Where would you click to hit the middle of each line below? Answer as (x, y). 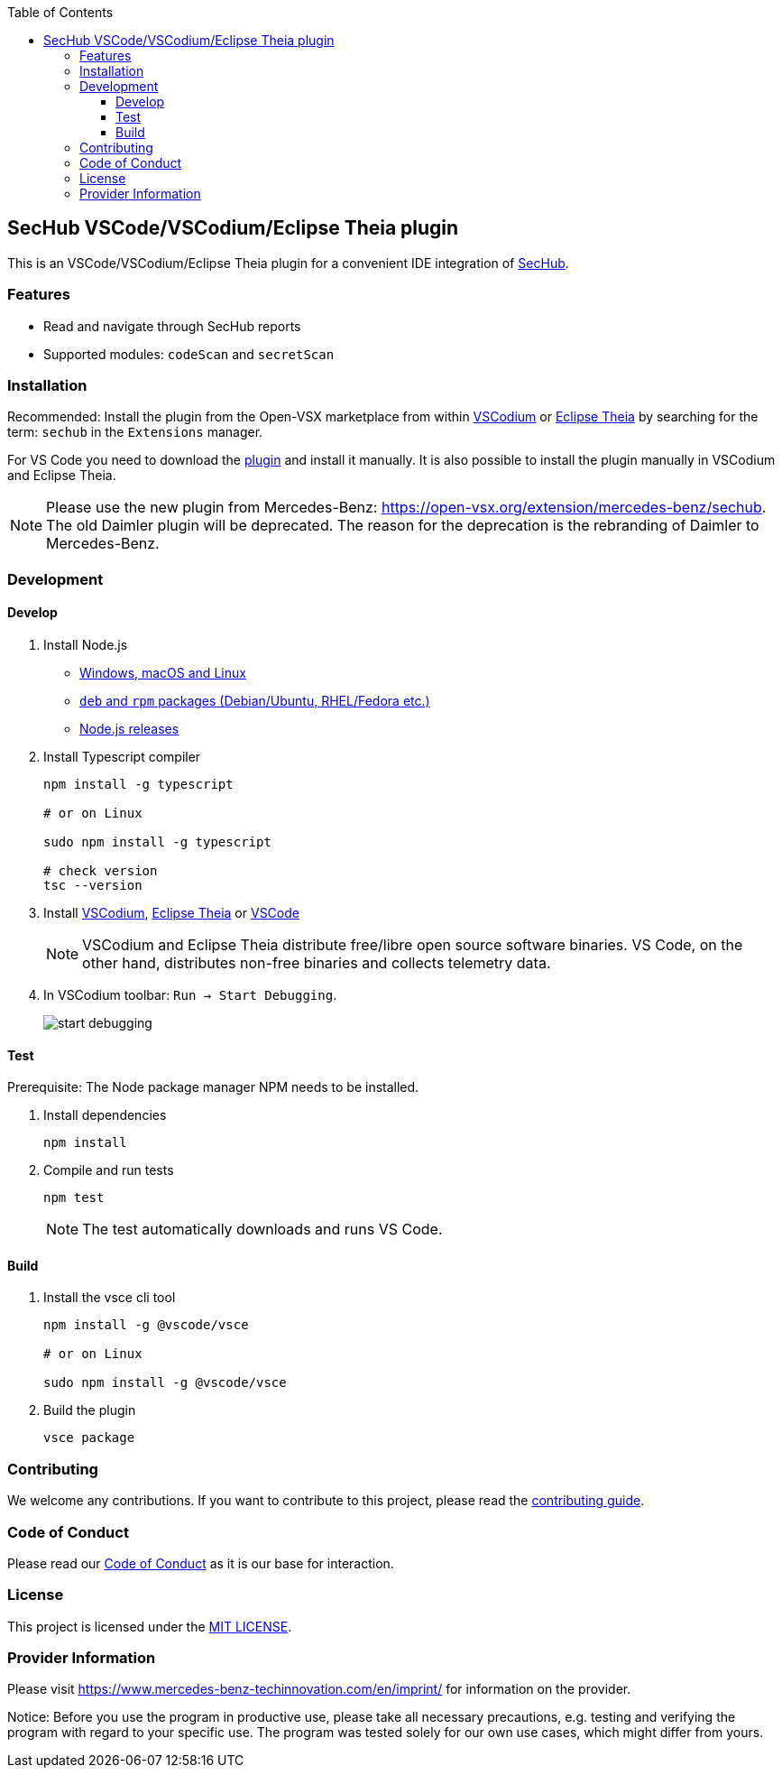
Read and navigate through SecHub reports (172, 326)
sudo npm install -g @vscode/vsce (165, 1383)
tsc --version (93, 885)
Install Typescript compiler (122, 756)
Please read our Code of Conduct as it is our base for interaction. (201, 1563)
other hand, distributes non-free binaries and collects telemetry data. (317, 962)
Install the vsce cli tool (110, 1298)
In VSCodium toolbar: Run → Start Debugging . (190, 994)
